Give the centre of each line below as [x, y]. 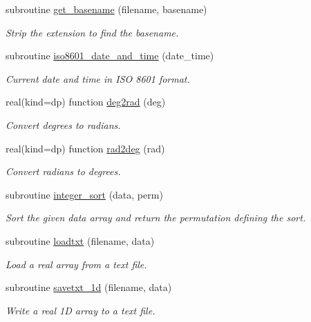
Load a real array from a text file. [76, 264]
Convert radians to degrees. [63, 171]
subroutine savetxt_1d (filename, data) [89, 287]
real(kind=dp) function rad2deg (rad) [85, 148]
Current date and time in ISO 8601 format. [98, 78]
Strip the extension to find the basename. [92, 32]
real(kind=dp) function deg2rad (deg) [86, 102]
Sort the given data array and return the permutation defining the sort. [156, 218]
